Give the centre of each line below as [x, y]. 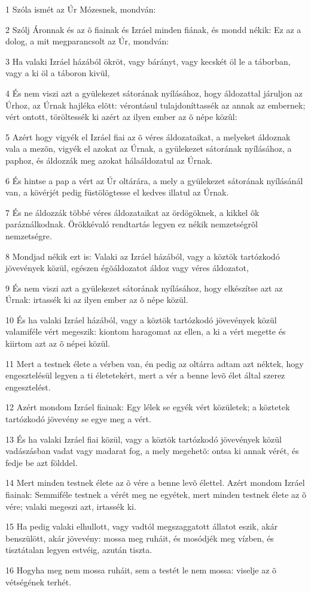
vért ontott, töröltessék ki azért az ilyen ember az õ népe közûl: [121, 117]
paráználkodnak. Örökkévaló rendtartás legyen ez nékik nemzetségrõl [132, 224]
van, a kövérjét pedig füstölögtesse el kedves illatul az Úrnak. [117, 192]
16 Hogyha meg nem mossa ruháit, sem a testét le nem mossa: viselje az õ [141, 570]
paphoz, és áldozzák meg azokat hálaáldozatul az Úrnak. [109, 160]
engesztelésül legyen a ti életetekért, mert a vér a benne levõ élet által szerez [145, 375]
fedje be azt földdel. [42, 462]
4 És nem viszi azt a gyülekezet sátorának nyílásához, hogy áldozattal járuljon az [154, 93]
